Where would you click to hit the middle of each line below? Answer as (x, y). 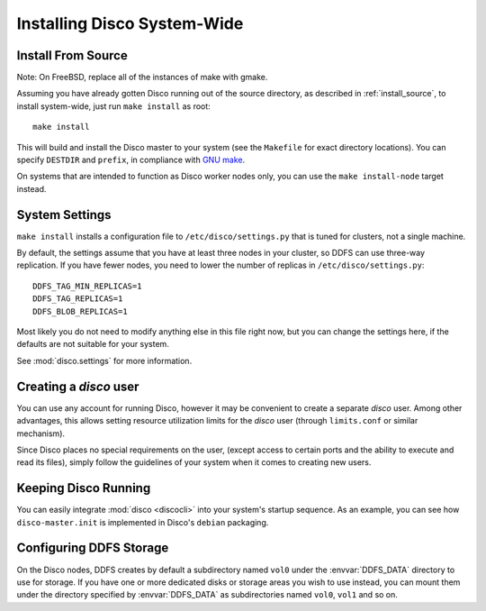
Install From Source (72, 55)
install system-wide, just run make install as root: (113, 106)
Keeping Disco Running (84, 488)
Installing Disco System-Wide (130, 23)
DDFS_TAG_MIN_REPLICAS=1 (87, 286)
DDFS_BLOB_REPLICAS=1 (80, 311)
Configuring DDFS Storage (93, 548)
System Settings (64, 215)
